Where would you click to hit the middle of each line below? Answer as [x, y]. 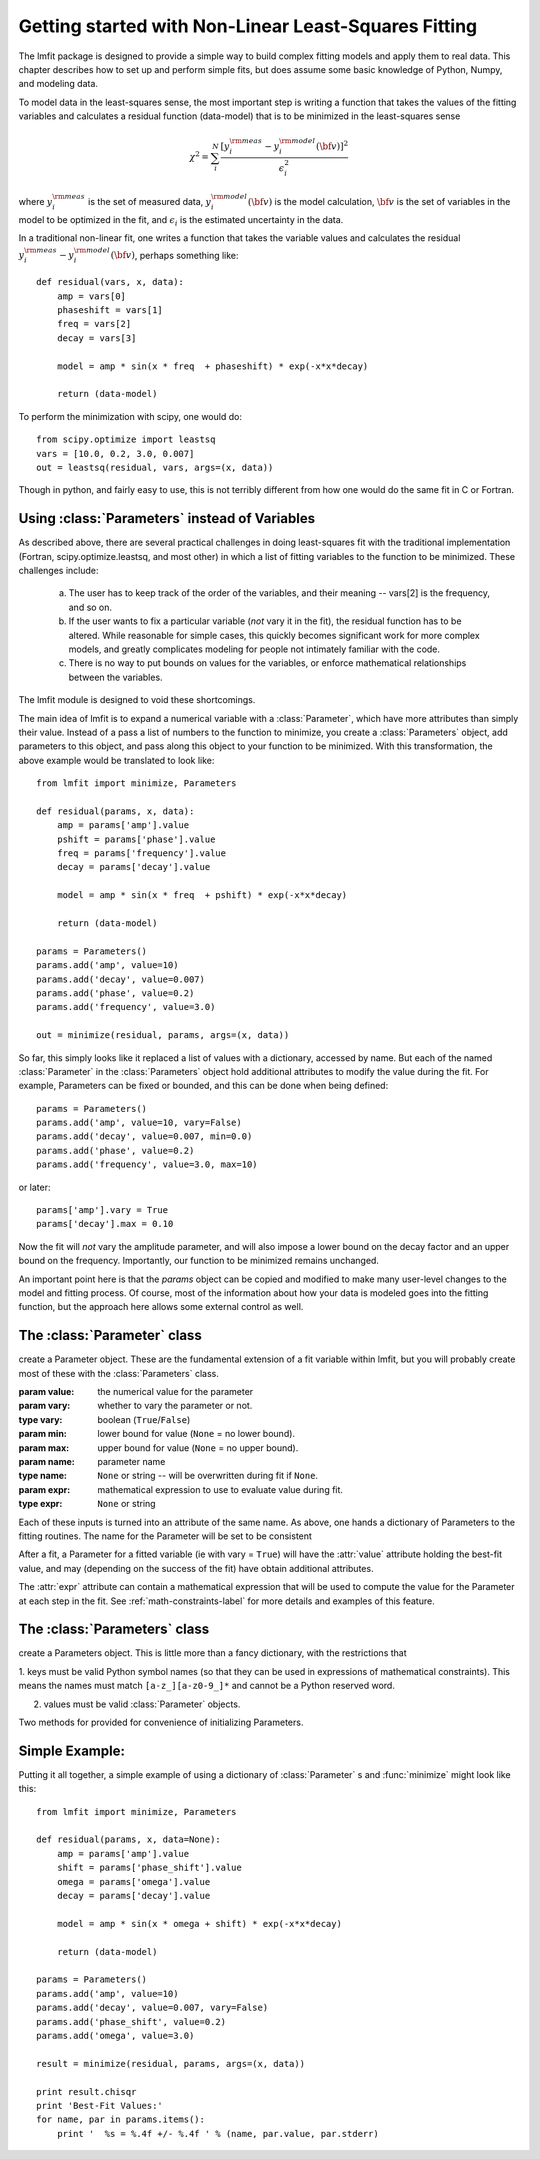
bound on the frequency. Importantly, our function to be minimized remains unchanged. [199, 1261]
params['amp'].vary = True [102, 1210]
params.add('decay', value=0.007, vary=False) [152, 2008]
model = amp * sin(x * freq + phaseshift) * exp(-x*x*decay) [212, 366]
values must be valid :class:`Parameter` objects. [142, 1704]
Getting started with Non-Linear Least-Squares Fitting [248, 26]
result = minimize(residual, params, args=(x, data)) [170, 2063]
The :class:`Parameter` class [110, 1335]
